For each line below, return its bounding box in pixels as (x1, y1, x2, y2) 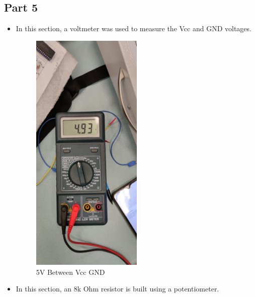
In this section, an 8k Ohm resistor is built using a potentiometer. (16, 283, 219, 294)
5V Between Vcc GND (36, 266, 105, 277)
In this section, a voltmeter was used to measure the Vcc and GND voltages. (16, 23, 251, 34)
